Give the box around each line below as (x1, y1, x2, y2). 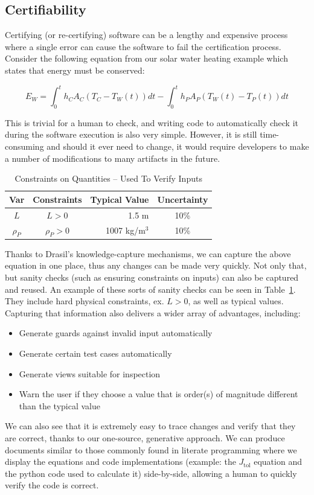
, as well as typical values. (188, 295, 284, 307)
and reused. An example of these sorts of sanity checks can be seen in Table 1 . (5, 283, 296, 295)
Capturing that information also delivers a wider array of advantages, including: (5, 306, 301, 319)
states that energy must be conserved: (5, 63, 145, 76)
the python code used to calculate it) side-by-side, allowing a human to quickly (5, 467, 297, 479)
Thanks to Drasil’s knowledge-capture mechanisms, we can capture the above (5, 247, 291, 260)
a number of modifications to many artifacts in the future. (5, 152, 220, 164)
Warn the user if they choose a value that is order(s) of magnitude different (19, 388, 298, 400)
